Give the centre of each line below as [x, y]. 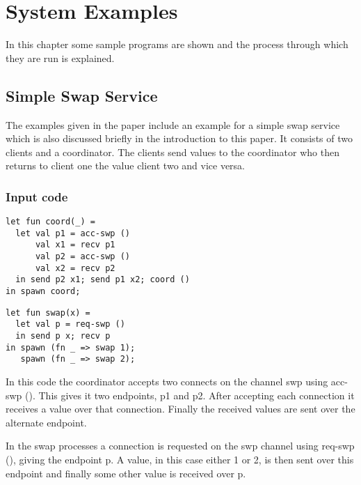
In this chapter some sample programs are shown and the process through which [177, 44]
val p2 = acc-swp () [82, 257]
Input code [37, 196]
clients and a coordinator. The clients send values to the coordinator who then [173, 152]
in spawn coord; [43, 292]
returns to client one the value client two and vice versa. [126, 165]
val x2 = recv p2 [75, 268]
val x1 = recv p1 [75, 245]
